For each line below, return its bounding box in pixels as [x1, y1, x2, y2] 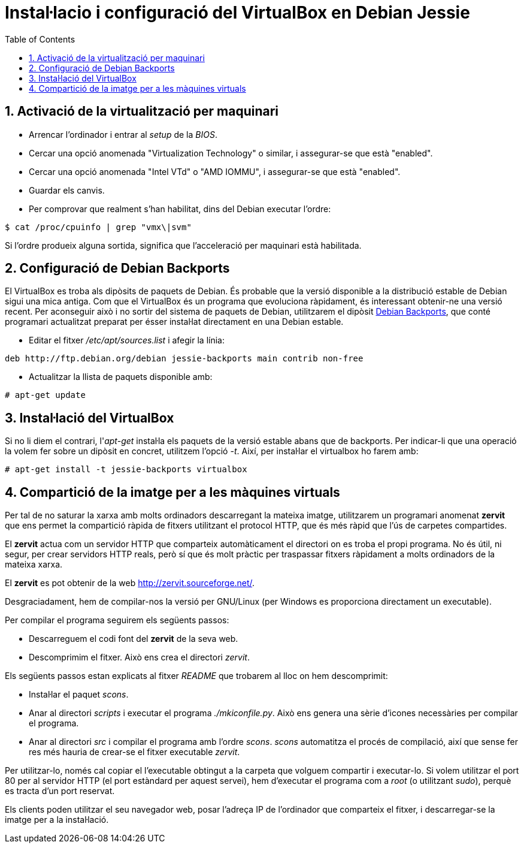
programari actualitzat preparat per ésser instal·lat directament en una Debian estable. [5, 316, 344, 327]
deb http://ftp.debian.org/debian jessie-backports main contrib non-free [5, 354, 364, 364]
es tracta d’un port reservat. [5, 786, 115, 796]
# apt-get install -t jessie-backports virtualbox [5, 464, 247, 475]
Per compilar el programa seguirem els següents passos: [5, 615, 229, 626]
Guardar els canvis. [29, 185, 105, 195]
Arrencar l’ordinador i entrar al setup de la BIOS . [29, 129, 217, 140]
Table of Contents [5, 34, 75, 44]
